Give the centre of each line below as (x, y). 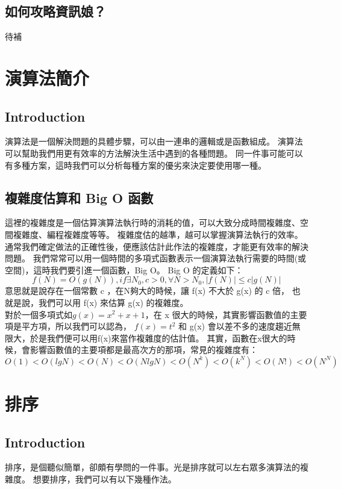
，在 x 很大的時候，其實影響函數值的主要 (226, 314)
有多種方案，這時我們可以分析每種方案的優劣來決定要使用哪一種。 (136, 165)
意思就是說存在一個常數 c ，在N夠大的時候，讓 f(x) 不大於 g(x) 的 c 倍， (147, 291)
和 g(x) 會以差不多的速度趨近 (235, 326)
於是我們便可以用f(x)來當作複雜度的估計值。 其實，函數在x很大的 (158, 338)
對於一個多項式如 (39, 314)
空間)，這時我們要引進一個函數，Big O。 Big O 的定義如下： (124, 269)
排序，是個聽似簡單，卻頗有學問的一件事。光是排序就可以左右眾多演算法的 (152, 467)
